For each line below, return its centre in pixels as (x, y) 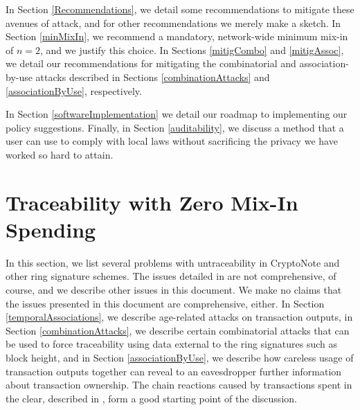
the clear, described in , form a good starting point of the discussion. (151, 398)
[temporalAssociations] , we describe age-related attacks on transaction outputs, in (179, 317)
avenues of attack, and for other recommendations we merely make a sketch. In (173, 23)
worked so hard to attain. (60, 154)
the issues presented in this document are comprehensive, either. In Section (165, 303)
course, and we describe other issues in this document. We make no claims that (174, 290)
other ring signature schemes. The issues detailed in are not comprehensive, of (171, 276)
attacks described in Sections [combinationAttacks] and (153, 77)
